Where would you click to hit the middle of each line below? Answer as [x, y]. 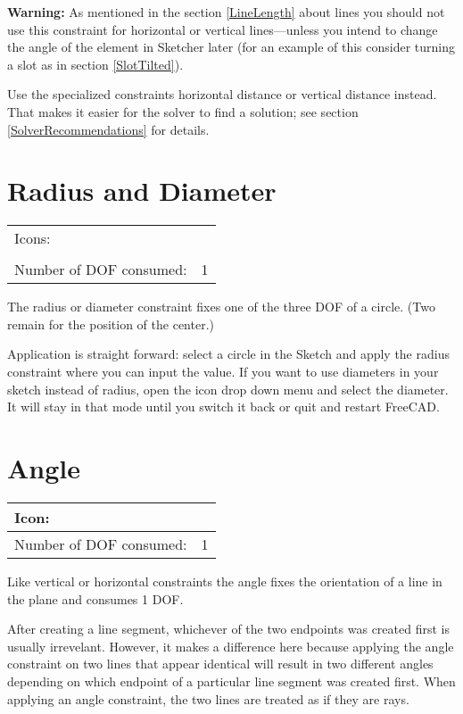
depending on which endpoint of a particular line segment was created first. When [231, 681]
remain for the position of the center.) [111, 324]
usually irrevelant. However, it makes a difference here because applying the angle [231, 646]
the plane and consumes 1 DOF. [95, 598]
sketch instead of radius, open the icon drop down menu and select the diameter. [228, 389]
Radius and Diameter [142, 191]
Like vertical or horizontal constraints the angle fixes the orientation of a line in [225, 581]
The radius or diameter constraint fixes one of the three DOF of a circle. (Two [221, 307]
